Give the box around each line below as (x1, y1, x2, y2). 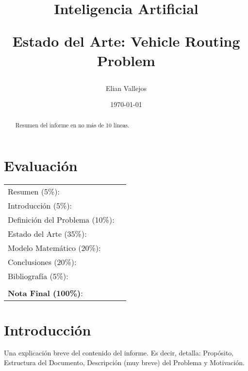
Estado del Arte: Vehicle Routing (12, 31, 240, 51)
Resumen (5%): (8, 186, 60, 197)
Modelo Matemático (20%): (8, 242, 101, 254)
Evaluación (4, 156, 78, 176)
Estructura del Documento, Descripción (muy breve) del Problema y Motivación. (4, 357, 245, 368)
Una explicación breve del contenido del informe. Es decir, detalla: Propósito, (4, 348, 234, 358)
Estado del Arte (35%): (8, 228, 87, 240)
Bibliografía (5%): (8, 270, 68, 282)
